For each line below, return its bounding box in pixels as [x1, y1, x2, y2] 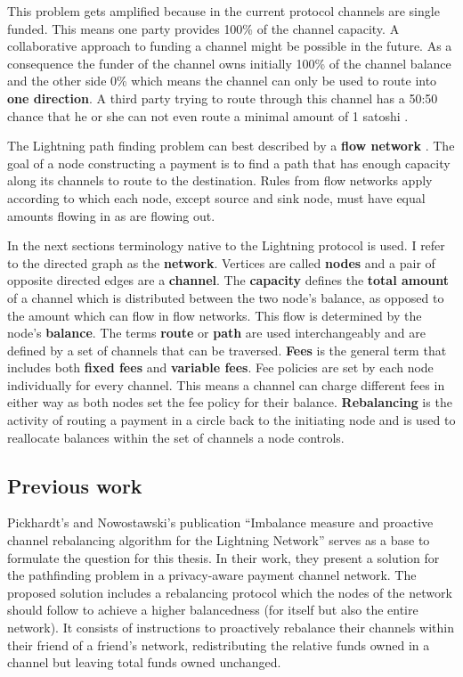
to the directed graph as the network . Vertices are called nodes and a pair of [7, 253, 435, 272]
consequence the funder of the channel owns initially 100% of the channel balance [7, 53, 451, 72]
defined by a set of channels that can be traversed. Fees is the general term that [7, 340, 447, 359]
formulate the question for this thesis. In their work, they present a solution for [7, 548, 440, 567]
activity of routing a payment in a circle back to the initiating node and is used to [7, 411, 456, 429]
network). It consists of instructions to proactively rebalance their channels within [7, 618, 454, 637]
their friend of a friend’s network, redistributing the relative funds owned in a [7, 635, 430, 654]
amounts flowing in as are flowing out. [7, 206, 215, 224]
